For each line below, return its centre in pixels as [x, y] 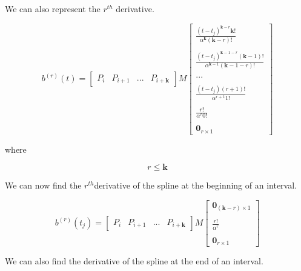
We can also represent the [53, 8]
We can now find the [43, 185]
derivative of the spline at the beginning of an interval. [196, 185]
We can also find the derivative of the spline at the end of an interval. [134, 261]
